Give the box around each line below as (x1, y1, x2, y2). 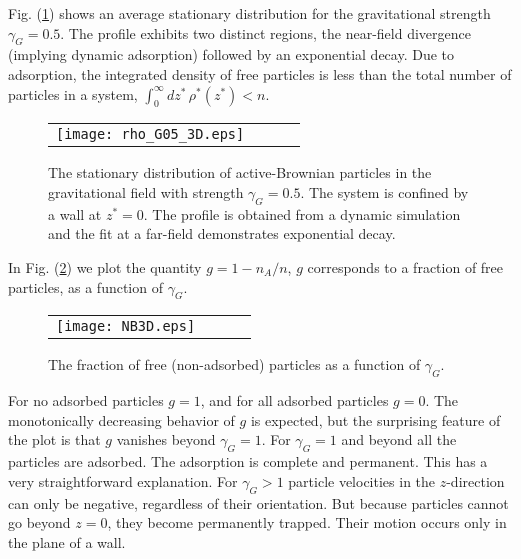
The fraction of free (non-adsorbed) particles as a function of (48, 354, 421, 375)
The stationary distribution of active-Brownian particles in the (48, 162, 432, 183)
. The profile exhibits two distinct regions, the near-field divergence (60, 22, 471, 43)
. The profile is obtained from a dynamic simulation (143, 203, 461, 224)
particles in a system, (8, 83, 138, 104)
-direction (446, 470, 505, 491)
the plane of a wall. (8, 531, 126, 552)
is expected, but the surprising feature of (250, 409, 501, 430)
